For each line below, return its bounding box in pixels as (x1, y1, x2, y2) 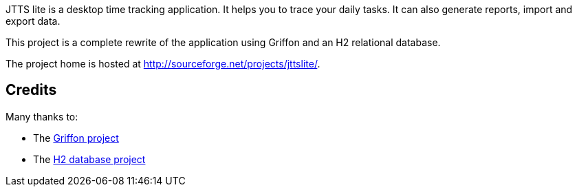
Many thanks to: (6, 110, 78, 122)
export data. (6, 15, 61, 27)
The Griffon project (33, 131, 119, 144)
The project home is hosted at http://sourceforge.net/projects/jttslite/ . (6, 58, 320, 70)
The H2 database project (33, 153, 146, 165)
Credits (6, 81, 57, 99)
